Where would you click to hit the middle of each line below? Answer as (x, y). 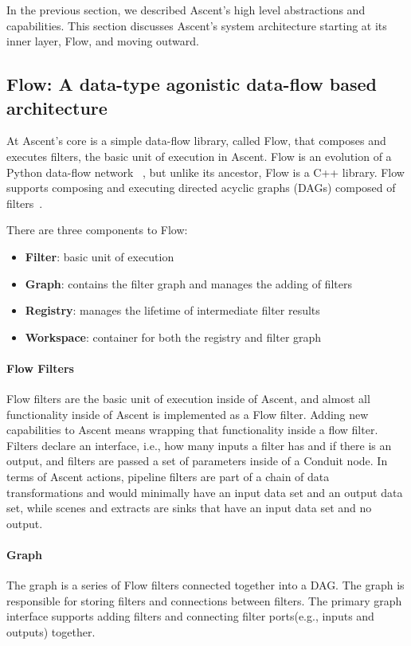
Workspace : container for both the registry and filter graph (173, 337)
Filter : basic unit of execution (100, 256)
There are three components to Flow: (97, 230)
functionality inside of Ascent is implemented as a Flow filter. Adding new (188, 414)
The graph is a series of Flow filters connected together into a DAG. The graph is (205, 585)
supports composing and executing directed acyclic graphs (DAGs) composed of (201, 188)
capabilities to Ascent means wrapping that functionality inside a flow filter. (192, 430)
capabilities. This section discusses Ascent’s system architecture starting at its (197, 25)
